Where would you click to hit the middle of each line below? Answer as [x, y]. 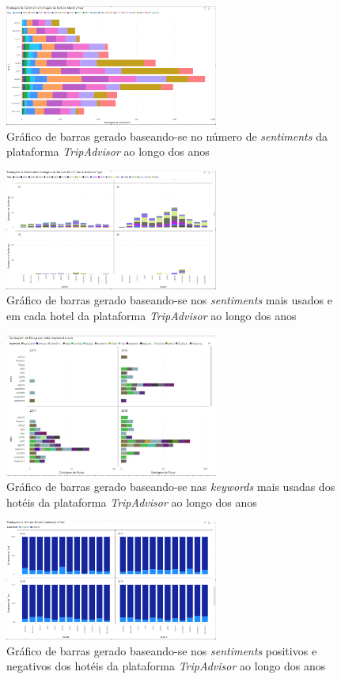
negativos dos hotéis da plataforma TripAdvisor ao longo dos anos [166, 666]
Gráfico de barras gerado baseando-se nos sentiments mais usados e [169, 300]
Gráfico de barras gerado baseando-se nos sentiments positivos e [162, 650]
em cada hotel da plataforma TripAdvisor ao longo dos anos [152, 315]
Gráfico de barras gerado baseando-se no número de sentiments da [167, 136]
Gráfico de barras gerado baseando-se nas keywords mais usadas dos [171, 487]
